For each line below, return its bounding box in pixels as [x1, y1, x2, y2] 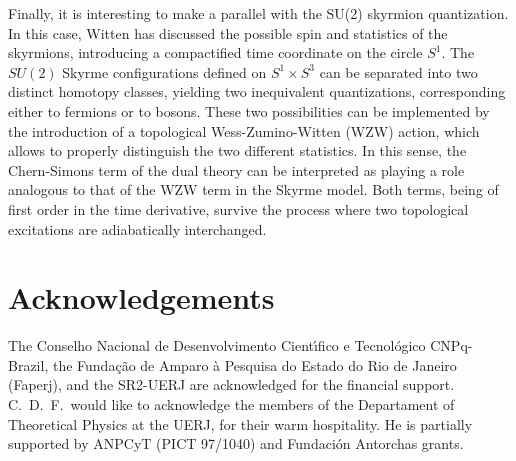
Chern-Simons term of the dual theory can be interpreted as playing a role [8, 159, 465, 180]
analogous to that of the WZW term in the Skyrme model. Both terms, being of [8, 179, 499, 200]
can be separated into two [319, 61, 478, 82]
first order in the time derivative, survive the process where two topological [8, 198, 469, 219]
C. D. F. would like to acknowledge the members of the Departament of [8, 394, 455, 415]
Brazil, [8, 354, 49, 375]
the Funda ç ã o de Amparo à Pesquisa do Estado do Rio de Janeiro [52, 354, 457, 375]
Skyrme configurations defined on [62, 61, 267, 82]
